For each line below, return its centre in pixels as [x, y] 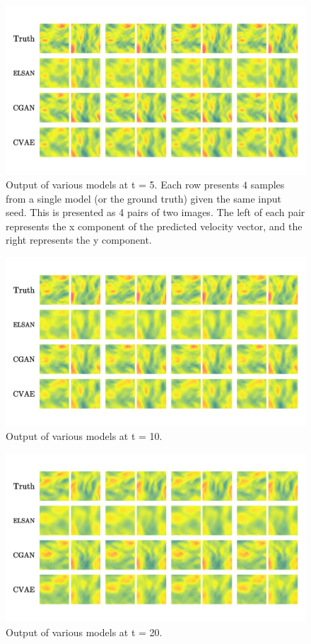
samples [268, 185]
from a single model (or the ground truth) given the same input [143, 198]
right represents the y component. [79, 240]
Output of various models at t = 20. [84, 632]
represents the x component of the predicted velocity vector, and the [154, 226]
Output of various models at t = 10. [84, 436]
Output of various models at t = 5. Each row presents [123, 185]
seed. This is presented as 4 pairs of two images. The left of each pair [155, 212]
